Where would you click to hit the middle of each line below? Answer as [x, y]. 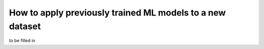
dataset [25, 26]
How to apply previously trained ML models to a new [117, 13]
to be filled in [22, 41]
